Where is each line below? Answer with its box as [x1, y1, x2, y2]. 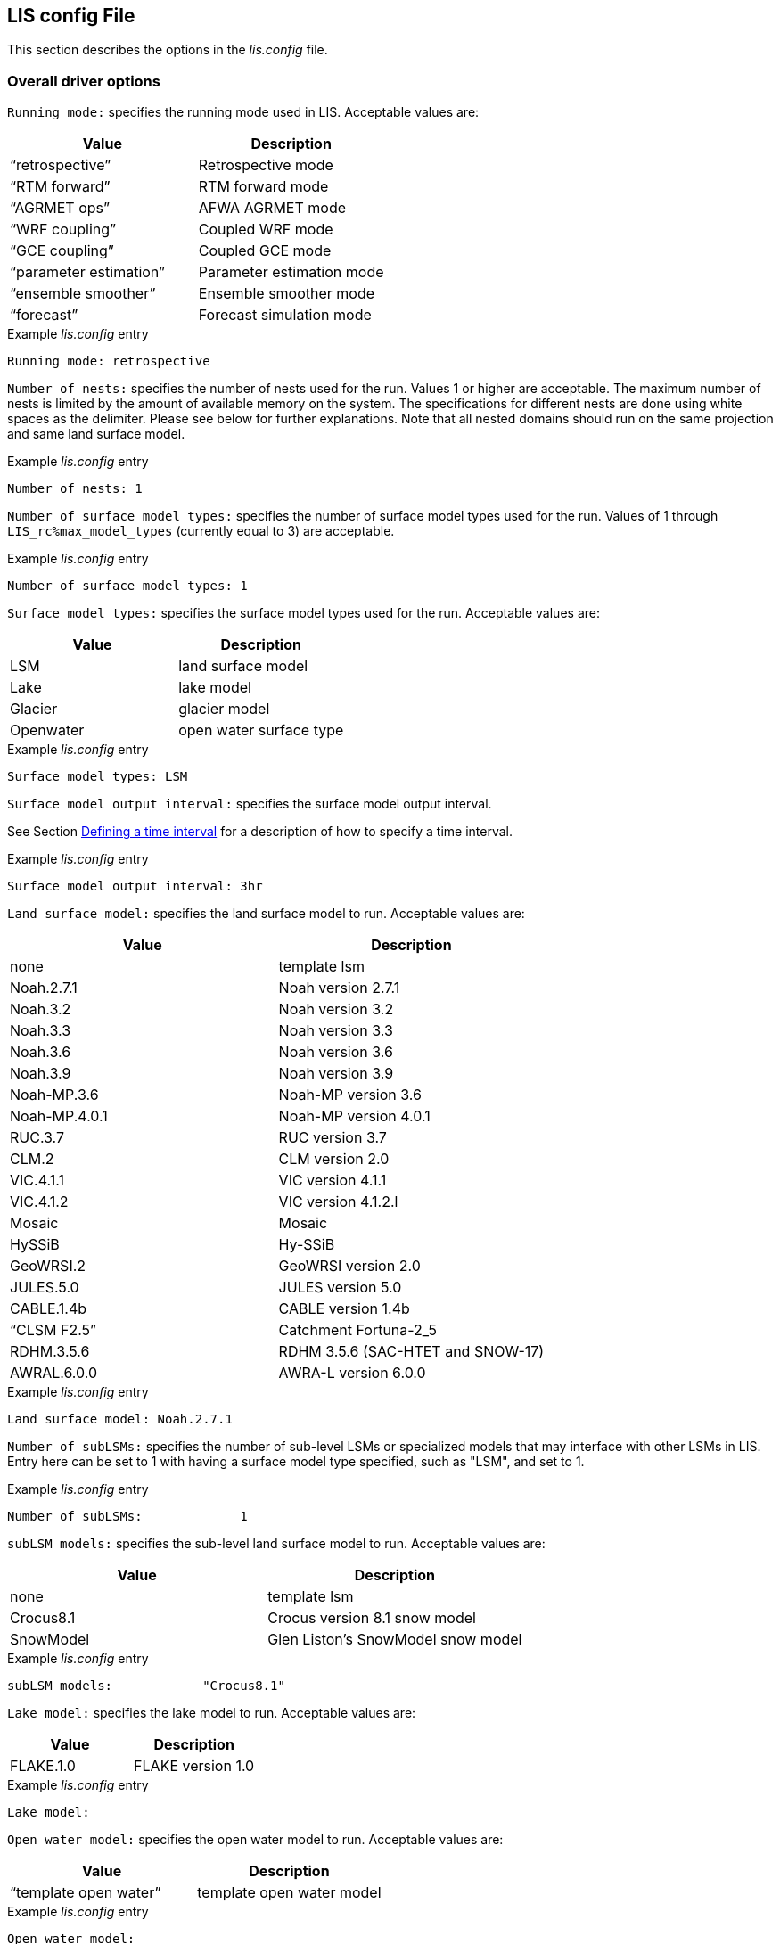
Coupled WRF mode [198, 220, 333, 239]
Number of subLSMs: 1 [7, 1509, 248, 1524]
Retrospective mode [198, 156, 333, 175]
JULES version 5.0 [278, 1278, 402, 1297]
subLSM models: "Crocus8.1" [7, 1678, 285, 1694]
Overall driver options [7, 71, 160, 90]
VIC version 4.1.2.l [278, 1193, 398, 1211]
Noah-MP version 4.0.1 [278, 1107, 431, 1126]
